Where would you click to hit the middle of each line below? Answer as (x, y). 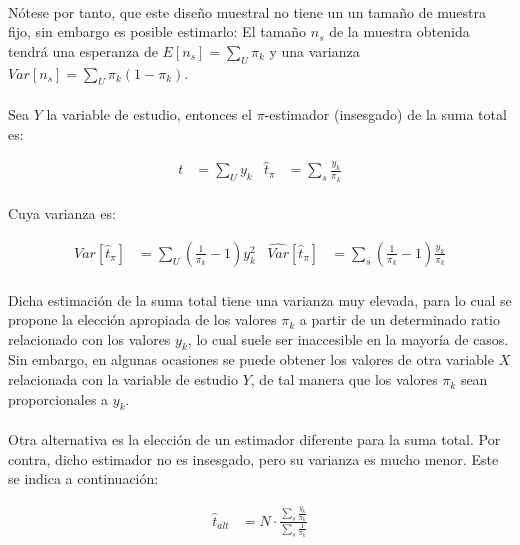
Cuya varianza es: (62, 213)
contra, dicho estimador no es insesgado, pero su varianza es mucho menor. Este (253, 458)
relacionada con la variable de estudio (123, 379)
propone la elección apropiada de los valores (142, 319)
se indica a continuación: (83, 478)
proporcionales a (58, 398)
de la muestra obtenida (399, 31)
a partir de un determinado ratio (399, 319)
